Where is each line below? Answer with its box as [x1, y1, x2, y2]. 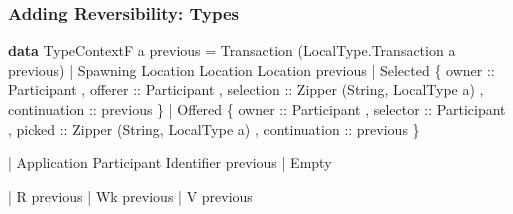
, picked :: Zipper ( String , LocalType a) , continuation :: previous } [8, 118, 420, 139]
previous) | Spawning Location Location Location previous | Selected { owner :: [8, 59, 495, 80]
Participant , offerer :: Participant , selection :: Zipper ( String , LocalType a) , [8, 79, 484, 100]
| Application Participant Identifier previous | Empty [8, 152, 332, 173]
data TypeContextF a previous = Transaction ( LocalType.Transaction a [8, 40, 456, 61]
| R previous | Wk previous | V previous [8, 185, 253, 206]
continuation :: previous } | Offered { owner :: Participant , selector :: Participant [8, 99, 506, 119]
